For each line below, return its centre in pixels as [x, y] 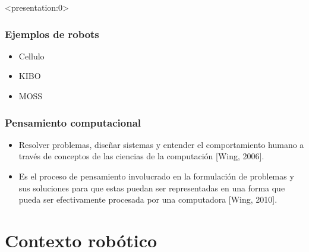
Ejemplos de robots [52, 34]
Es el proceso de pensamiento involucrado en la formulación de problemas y [156, 176]
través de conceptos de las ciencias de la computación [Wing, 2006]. [141, 156]
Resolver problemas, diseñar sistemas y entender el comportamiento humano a [161, 144]
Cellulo [31, 56]
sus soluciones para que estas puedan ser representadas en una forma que [152, 188]
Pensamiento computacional [73, 122]
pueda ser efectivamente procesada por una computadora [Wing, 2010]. [148, 199]
